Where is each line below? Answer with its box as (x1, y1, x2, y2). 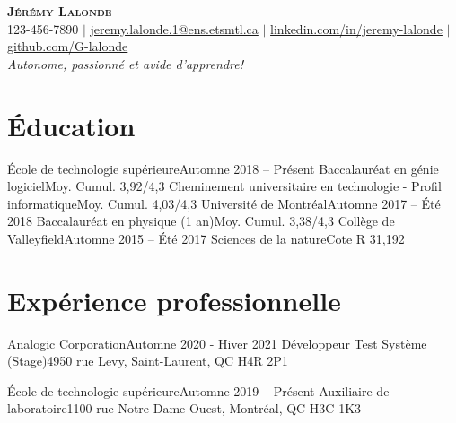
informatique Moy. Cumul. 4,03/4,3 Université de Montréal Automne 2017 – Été (7, 194, 441, 212)
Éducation (7, 107, 136, 143)
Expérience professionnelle (7, 281, 341, 318)
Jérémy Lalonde (7, 2, 112, 20)
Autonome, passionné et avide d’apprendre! (7, 54, 244, 73)
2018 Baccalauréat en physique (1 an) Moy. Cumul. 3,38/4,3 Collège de (7, 211, 395, 230)
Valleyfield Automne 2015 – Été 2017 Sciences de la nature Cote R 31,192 (7, 229, 405, 247)
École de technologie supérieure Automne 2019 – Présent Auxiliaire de (7, 381, 390, 400)
